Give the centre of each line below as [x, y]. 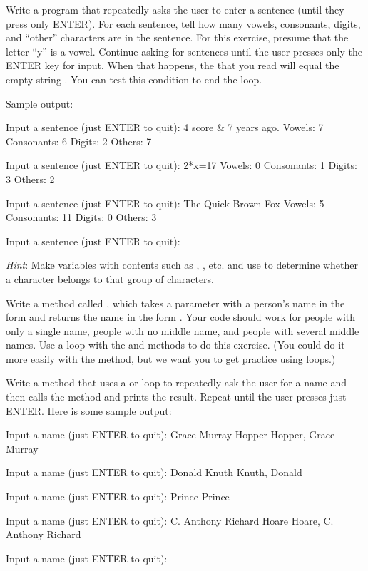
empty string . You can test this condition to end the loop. [134, 79]
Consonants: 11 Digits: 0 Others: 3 [81, 217]
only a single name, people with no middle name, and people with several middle [183, 330]
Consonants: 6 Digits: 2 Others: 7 [79, 141]
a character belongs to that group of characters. [110, 278]
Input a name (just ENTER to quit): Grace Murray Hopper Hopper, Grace [170, 434]
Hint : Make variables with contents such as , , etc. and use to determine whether [182, 265]
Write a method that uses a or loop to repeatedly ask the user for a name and [177, 382]
